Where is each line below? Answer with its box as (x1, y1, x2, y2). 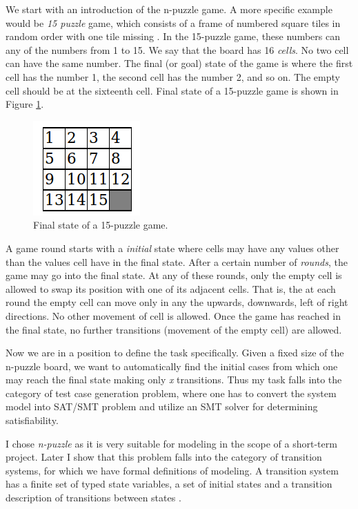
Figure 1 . (6, 97, 44, 111)
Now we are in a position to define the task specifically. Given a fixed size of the (6, 345, 344, 360)
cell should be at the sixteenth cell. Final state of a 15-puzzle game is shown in (6, 83, 339, 97)
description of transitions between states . (6, 490, 181, 505)
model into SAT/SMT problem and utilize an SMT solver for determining (6, 399, 318, 414)
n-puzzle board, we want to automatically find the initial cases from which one (6, 358, 338, 373)
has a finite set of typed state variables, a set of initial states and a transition (6, 477, 332, 491)
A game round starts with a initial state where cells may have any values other (6, 240, 339, 255)
